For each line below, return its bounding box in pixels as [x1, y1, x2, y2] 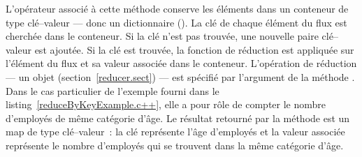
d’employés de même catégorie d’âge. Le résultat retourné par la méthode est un [6, 110, 350, 125]
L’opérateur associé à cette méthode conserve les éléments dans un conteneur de [6, 1, 349, 15]
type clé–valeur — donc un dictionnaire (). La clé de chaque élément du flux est [6, 15, 347, 29]
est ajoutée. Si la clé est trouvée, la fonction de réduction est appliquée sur [34, 42, 354, 57]
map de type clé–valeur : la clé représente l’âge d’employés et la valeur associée [6, 124, 345, 139]
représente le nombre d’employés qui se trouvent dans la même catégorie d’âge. [6, 137, 344, 152]
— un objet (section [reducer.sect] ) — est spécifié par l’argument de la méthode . [6, 69, 355, 84]
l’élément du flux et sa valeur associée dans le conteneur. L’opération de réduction [6, 56, 357, 70]
